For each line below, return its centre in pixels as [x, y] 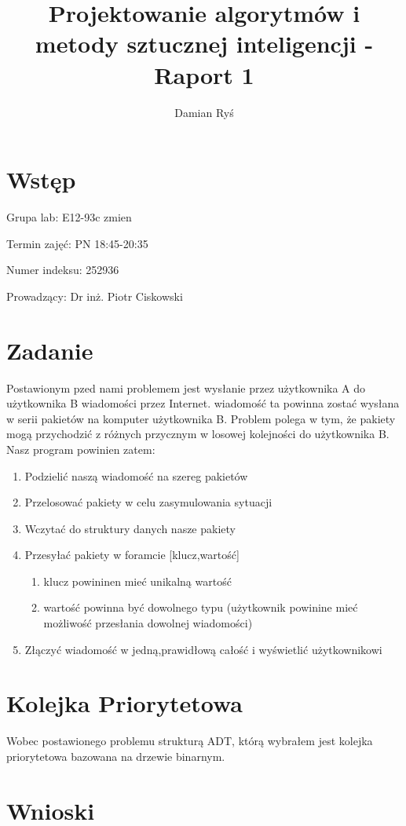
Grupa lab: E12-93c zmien [69, 217]
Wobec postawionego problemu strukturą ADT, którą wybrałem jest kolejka [190, 741]
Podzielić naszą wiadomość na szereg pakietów [136, 475]
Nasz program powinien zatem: [81, 449]
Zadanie [50, 350]
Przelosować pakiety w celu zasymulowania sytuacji [148, 502]
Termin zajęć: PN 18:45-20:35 [77, 243]
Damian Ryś [204, 112]
